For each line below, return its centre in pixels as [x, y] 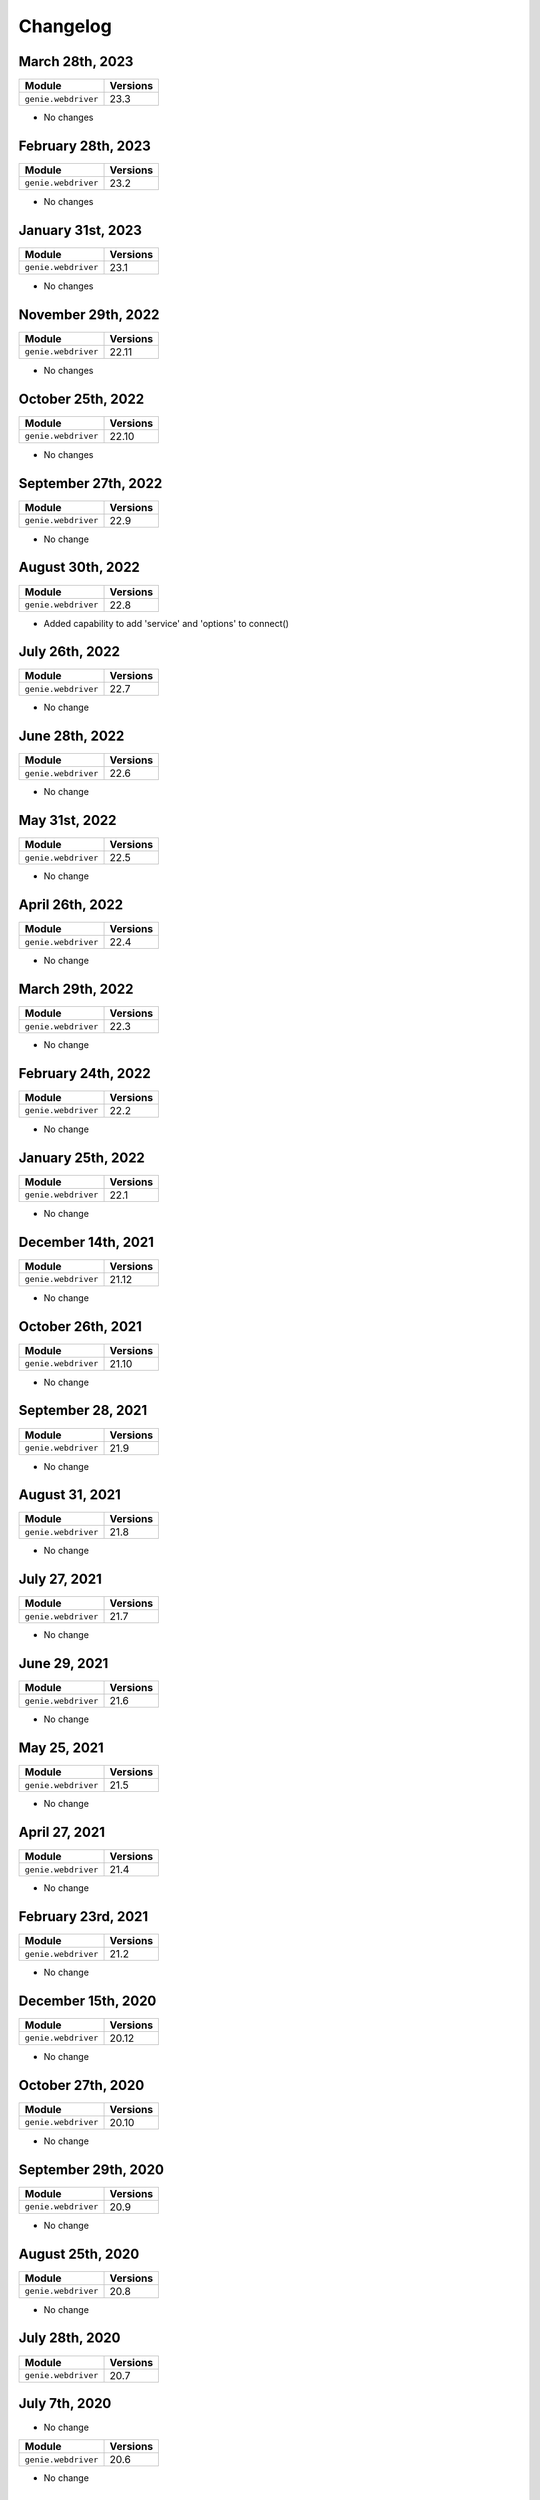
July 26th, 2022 [69, 651]
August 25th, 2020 [79, 2253]
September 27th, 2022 [90, 483]
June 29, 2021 [63, 1663]
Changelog [65, 26]
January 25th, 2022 [81, 1157]
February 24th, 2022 [84, 1073]
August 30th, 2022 [79, 567]
